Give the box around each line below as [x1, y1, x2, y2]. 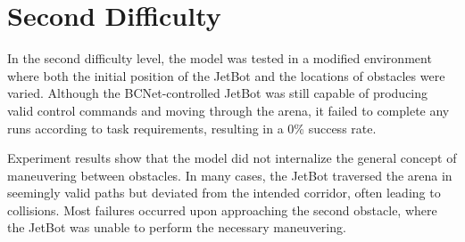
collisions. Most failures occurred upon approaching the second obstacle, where [7, 200, 437, 219]
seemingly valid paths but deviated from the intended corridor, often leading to [7, 183, 441, 202]
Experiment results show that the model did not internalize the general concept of [7, 149, 457, 167]
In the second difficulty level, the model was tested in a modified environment [7, 49, 432, 68]
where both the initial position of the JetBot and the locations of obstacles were [7, 66, 445, 85]
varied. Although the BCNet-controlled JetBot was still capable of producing [7, 84, 428, 102]
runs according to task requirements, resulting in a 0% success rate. [7, 118, 377, 137]
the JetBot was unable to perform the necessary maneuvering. [7, 218, 346, 237]
